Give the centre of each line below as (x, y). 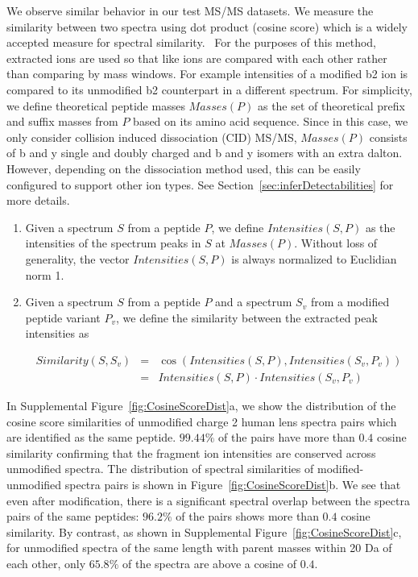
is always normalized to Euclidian (314, 258)
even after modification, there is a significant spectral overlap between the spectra (208, 500)
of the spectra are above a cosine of (209, 563)
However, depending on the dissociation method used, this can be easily (184, 168)
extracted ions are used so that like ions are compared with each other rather (197, 58)
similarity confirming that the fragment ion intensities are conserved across (191, 452)
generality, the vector (77, 258)
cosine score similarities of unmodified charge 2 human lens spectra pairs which (202, 421)
